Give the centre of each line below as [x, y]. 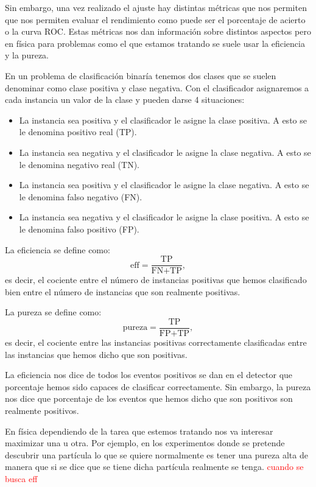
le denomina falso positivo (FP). [79, 229]
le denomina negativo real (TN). [79, 164]
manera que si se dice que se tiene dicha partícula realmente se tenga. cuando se [154, 467]
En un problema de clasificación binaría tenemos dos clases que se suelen [141, 75]
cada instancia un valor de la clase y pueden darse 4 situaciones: [125, 100]
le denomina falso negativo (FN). [81, 196]
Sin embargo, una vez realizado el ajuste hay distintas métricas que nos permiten [156, 7]
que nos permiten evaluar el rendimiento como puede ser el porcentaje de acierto [155, 19]
